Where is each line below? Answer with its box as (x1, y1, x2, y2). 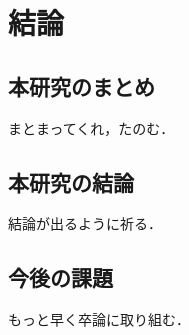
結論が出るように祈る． (8, 213, 162, 234)
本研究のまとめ (8, 70, 155, 101)
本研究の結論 (8, 166, 134, 197)
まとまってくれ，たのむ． (8, 117, 175, 138)
